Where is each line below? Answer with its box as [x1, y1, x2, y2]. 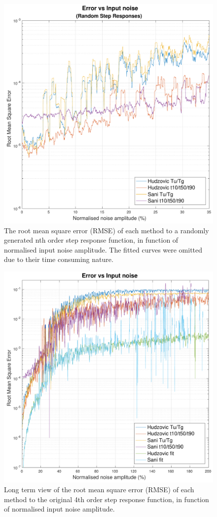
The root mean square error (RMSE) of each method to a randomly [4, 225, 209, 235]
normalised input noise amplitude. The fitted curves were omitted [4, 244, 203, 255]
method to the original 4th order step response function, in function [4, 494, 209, 504]
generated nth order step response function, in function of [4, 235, 179, 245]
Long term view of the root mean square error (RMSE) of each [4, 484, 194, 495]
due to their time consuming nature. [4, 254, 113, 264]
